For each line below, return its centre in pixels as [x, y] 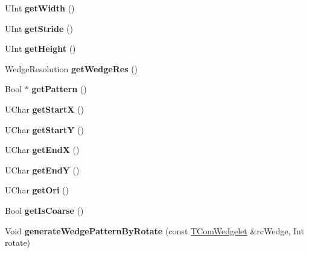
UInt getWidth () [40, 8]
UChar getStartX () [44, 109]
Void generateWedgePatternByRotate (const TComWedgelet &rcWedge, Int [154, 230]
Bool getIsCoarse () [44, 210]
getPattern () [59, 89]
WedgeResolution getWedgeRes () [72, 68]
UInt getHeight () [40, 48]
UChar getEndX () [42, 150]
